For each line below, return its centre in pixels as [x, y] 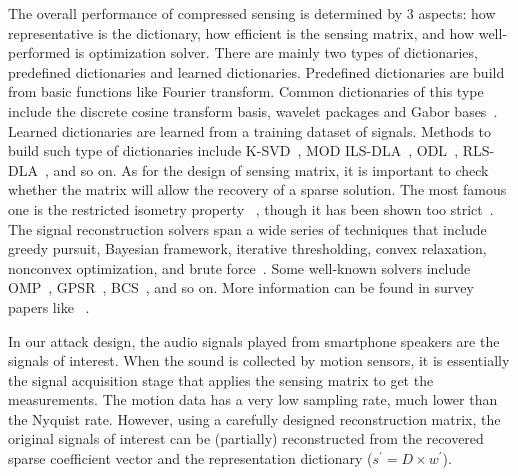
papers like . [49, 306]
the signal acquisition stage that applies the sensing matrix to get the [221, 379]
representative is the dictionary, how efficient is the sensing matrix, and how [241, 32]
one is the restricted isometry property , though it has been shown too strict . [251, 208]
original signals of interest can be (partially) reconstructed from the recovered [246, 438]
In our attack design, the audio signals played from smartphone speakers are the [254, 340]
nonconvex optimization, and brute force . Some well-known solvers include [239, 267]
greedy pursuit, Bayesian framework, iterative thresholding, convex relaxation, [247, 248]
